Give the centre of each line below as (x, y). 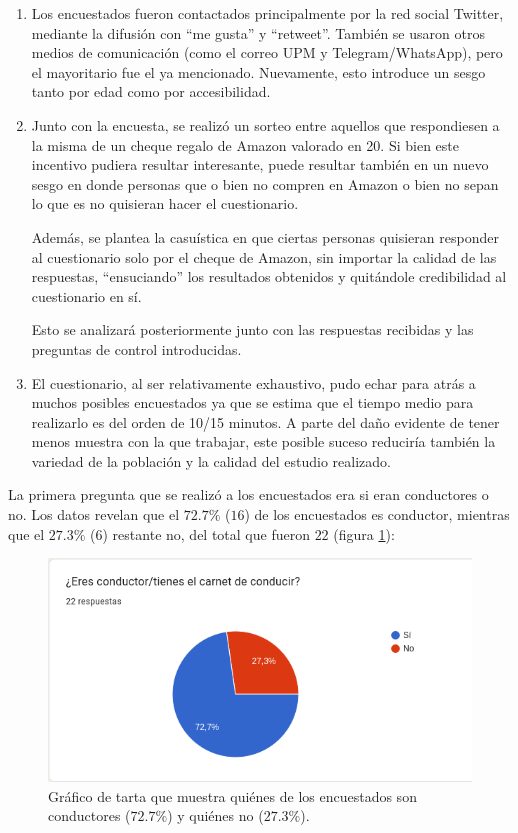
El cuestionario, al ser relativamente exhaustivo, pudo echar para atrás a (253, 382)
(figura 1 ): (364, 533)
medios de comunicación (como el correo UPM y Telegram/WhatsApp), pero (267, 52)
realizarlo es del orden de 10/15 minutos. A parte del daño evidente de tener (265, 421)
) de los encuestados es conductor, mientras (377, 514)
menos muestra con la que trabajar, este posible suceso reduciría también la (263, 441)
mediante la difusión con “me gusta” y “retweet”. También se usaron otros (258, 32)
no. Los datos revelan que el (94, 514)
